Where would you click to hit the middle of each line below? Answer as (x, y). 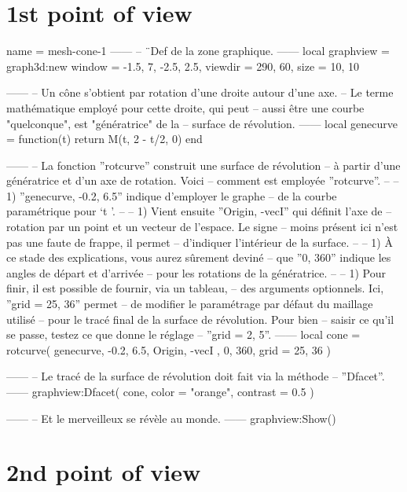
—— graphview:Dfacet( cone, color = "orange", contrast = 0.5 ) (160, 391)
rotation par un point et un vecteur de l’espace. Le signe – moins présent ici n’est (202, 227)
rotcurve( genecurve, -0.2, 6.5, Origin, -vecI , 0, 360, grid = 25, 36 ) (169, 349)
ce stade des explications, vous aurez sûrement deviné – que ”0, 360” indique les (199, 257)
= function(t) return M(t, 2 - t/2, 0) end (104, 139)
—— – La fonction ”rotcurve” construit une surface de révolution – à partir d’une (203, 165)
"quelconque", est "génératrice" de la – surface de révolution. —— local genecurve (202, 123)
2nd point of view (104, 472)
